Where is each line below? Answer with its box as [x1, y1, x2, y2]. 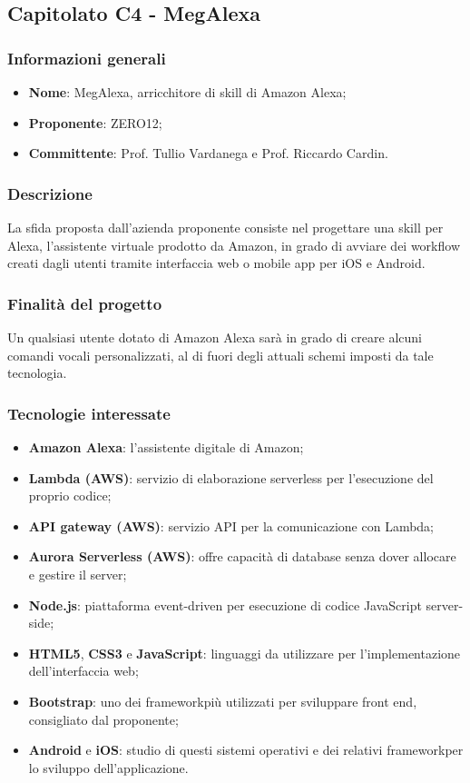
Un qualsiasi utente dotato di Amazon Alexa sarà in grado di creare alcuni [7, 328, 422, 346]
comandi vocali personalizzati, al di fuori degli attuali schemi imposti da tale [7, 345, 434, 364]
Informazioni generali [7, 46, 166, 69]
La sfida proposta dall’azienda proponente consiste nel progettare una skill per [7, 218, 444, 236]
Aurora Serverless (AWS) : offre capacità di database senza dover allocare [28, 547, 456, 566]
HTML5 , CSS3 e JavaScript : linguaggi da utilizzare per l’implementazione [28, 643, 461, 662]
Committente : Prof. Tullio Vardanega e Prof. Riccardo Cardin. [28, 144, 388, 163]
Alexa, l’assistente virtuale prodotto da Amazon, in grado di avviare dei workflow [7, 235, 460, 254]
